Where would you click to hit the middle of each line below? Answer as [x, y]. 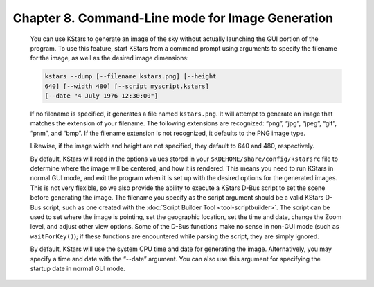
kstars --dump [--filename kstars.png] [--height [131, 77]
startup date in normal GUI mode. [78, 268]
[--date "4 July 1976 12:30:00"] [101, 96]
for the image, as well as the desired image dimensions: [109, 58]
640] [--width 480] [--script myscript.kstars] [127, 86]
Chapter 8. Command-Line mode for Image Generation [173, 18]
